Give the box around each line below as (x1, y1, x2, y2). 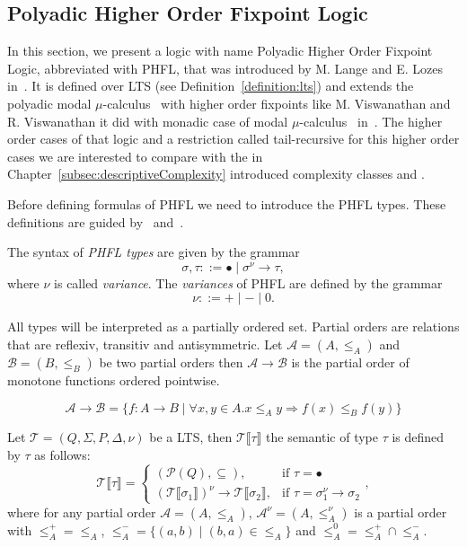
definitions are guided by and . (7, 212, 184, 231)
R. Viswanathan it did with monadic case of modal (7, 111, 288, 130)
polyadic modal (7, 93, 92, 112)
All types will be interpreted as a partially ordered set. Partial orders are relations (7, 317, 460, 336)
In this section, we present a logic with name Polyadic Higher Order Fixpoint (7, 41, 433, 60)
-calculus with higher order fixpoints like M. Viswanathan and (102, 93, 451, 112)
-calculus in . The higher (299, 111, 443, 130)
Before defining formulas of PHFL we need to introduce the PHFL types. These (7, 194, 446, 213)
